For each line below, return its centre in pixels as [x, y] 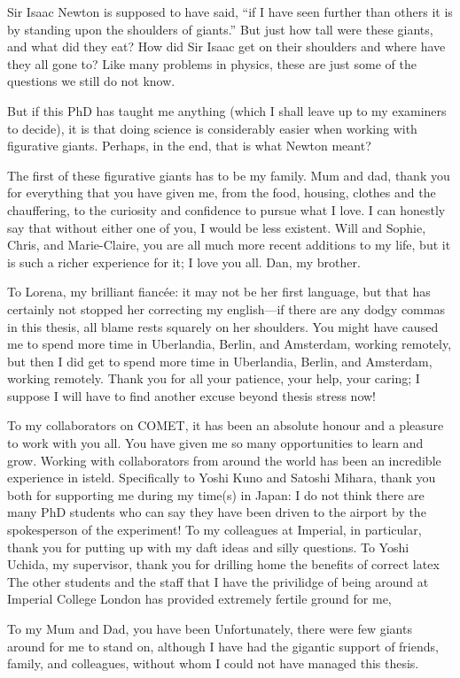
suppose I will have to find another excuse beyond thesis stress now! [191, 395]
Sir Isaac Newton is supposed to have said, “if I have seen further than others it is [230, 12]
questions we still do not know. [91, 81]
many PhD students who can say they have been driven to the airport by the [217, 512]
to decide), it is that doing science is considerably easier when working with [212, 128]
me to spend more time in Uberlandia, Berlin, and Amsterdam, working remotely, [230, 344]
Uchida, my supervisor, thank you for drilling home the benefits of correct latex [223, 564]
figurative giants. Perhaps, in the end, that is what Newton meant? [189, 146]
